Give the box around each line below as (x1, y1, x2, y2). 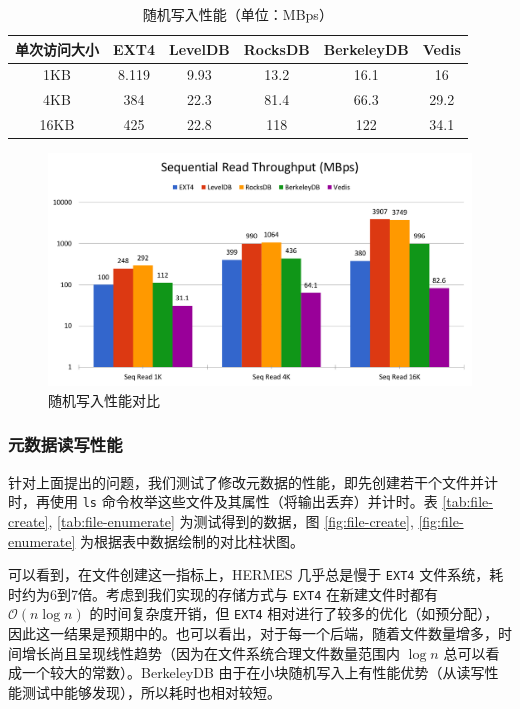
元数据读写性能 (8, 432, 123, 457)
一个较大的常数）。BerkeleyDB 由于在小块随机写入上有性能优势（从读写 (21, 662, 485, 683)
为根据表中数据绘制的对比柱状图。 (79, 530, 304, 551)
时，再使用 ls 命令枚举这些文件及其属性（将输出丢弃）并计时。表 (8, 491, 438, 512)
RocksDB (243, 38, 310, 59)
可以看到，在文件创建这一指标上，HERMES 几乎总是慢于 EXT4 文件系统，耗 (8, 564, 504, 585)
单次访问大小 (15, 38, 99, 59)
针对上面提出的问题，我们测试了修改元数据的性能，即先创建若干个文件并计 (8, 471, 498, 492)
